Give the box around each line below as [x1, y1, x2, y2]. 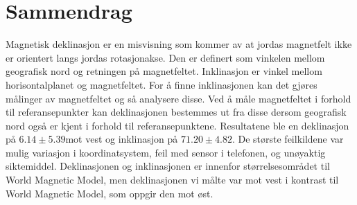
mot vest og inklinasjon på [65, 132, 178, 146]
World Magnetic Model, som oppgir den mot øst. [6, 186, 214, 200]
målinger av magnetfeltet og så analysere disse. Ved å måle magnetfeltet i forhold [6, 91, 351, 105]
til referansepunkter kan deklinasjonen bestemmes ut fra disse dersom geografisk [6, 105, 347, 119]
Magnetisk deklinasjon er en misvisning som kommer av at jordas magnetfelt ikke [6, 37, 352, 51]
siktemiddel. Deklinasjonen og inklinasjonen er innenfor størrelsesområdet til [6, 159, 330, 173]
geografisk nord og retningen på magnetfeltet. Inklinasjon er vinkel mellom [6, 64, 322, 78]
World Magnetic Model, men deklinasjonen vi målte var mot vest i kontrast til [6, 172, 339, 187]
